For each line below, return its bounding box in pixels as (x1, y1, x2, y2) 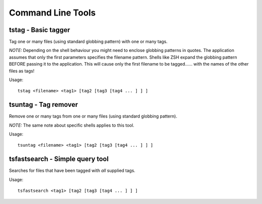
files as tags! (9, 68, 35, 74)
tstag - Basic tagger (9, 26, 70, 34)
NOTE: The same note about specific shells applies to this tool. (9, 122, 134, 128)
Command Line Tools (9, 7, 96, 18)
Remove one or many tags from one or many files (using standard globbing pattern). (9, 113, 177, 119)
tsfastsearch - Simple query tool (9, 155, 109, 163)
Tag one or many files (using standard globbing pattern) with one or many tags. (9, 39, 168, 45)
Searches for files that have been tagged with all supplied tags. (9, 168, 135, 173)
